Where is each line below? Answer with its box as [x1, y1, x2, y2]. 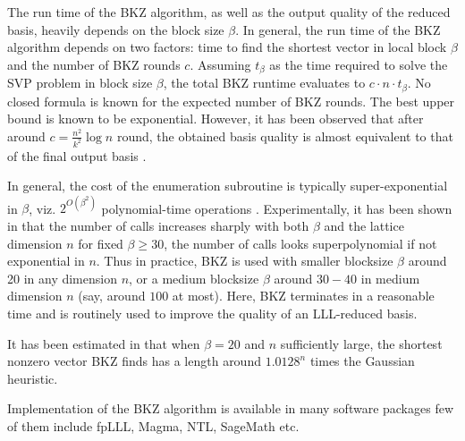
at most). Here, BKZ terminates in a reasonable [172, 286, 435, 305]
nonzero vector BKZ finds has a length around [7, 352, 261, 370]
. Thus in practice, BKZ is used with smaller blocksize [96, 251, 393, 270]
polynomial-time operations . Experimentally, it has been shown [101, 199, 452, 217]
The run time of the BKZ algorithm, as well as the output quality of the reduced [7, 3, 451, 21]
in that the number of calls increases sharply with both [7, 216, 309, 235]
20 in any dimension [7, 268, 117, 287]
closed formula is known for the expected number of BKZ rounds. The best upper [7, 91, 455, 110]
